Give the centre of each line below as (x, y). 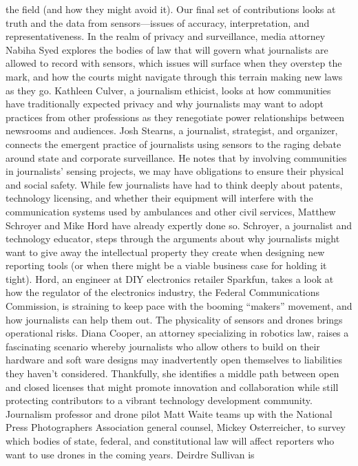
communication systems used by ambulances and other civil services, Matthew (171, 211)
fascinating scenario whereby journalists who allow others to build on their (163, 346)
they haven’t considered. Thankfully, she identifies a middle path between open (172, 373)
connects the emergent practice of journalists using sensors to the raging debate (173, 144)
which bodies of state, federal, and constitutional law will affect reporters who (170, 441)
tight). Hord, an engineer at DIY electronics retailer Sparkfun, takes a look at (170, 278)
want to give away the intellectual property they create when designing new (165, 252)
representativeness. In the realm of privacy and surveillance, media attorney (166, 36)
